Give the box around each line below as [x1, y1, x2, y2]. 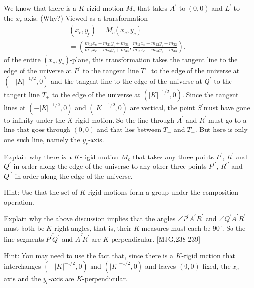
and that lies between [96, 124, 162, 134]
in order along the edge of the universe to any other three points [13, 161, 207, 171]
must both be [4, 223, 45, 233]
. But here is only [195, 124, 248, 134]
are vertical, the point [130, 102, 195, 112]
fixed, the [202, 261, 231, 271]
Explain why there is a [4, 151, 72, 161]
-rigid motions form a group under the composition [85, 187, 239, 197]
